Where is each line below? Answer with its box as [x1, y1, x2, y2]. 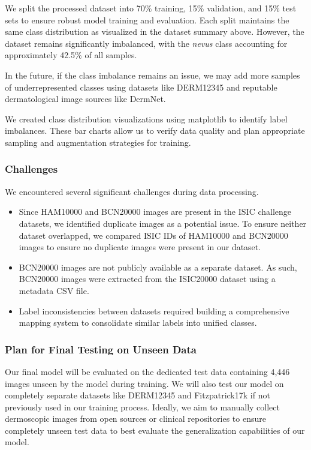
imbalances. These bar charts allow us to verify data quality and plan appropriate [5, 124, 305, 137]
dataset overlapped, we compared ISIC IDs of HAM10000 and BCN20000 [19, 229, 288, 241]
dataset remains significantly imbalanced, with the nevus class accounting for [5, 37, 288, 49]
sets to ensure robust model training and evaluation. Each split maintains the [5, 13, 289, 26]
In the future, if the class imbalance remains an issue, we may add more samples [5, 68, 300, 81]
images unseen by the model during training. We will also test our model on [5, 377, 284, 389]
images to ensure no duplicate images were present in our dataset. [19, 241, 261, 253]
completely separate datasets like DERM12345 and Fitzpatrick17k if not [5, 389, 270, 401]
